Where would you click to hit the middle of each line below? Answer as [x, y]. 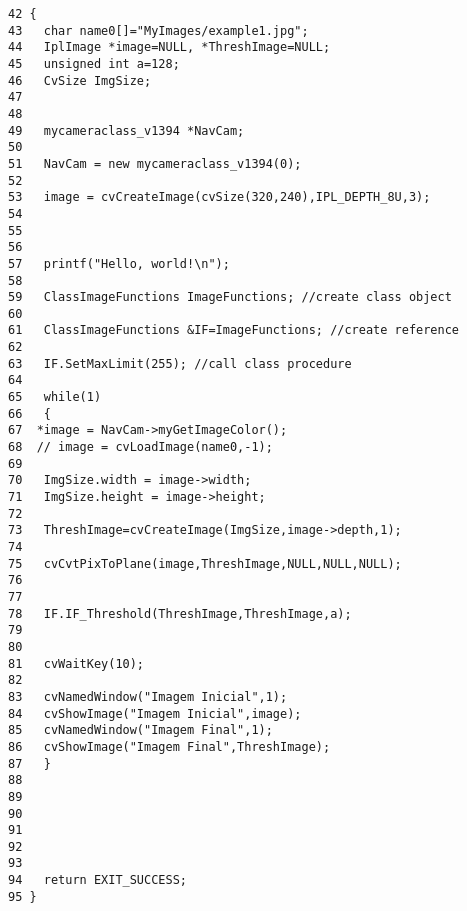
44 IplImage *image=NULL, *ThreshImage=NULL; [169, 47]
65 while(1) [55, 397]
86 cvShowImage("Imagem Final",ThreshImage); [169, 746]
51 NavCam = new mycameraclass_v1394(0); [155, 163]
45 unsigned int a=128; [94, 63]
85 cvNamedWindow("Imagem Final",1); [140, 730]
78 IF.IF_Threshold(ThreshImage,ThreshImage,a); [180, 613]
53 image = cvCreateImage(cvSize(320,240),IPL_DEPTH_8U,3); [219, 197]
